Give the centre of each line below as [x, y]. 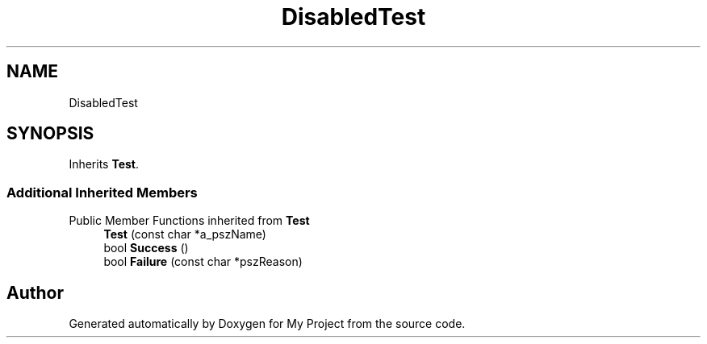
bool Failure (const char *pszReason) [203, 262]
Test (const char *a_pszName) [185, 234]
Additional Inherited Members [102, 192]
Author [35, 292]
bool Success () [146, 248]
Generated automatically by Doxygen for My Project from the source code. [267, 324]
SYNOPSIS [50, 134]
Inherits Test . [104, 164]
